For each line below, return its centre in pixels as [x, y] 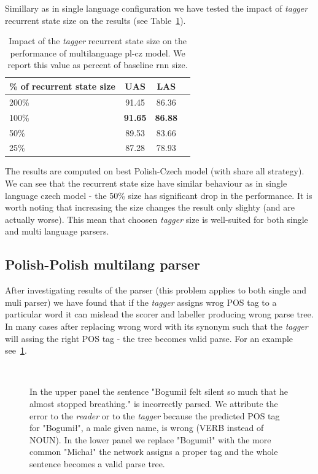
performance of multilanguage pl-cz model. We [98, 52]
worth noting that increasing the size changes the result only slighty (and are [150, 207]
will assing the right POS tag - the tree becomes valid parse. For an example [149, 338]
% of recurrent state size [62, 86]
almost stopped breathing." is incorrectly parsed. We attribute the [154, 403]
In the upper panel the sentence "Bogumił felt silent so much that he [159, 391]
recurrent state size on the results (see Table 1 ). [95, 20]
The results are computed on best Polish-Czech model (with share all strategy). [155, 171]
